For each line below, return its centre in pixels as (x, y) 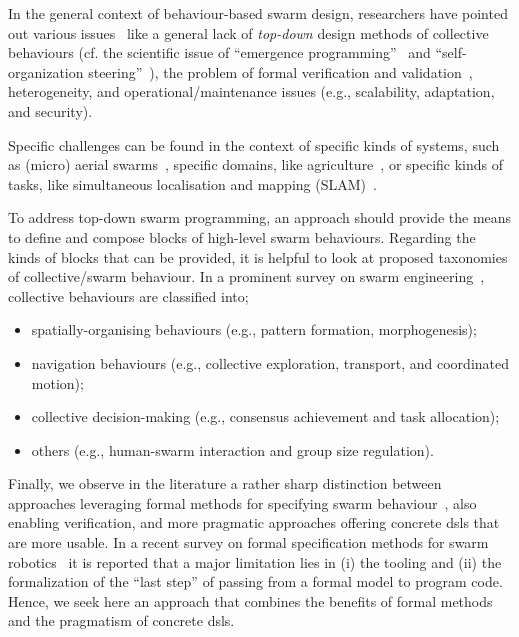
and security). (50, 110)
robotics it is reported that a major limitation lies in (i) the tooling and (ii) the (255, 561)
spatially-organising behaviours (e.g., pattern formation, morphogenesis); (254, 329)
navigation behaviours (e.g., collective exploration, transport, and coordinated (270, 362)
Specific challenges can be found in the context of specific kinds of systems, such (254, 144)
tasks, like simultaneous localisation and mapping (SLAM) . (192, 183)
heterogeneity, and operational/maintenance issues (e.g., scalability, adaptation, (251, 91)
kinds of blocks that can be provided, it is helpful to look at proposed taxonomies (258, 256)
